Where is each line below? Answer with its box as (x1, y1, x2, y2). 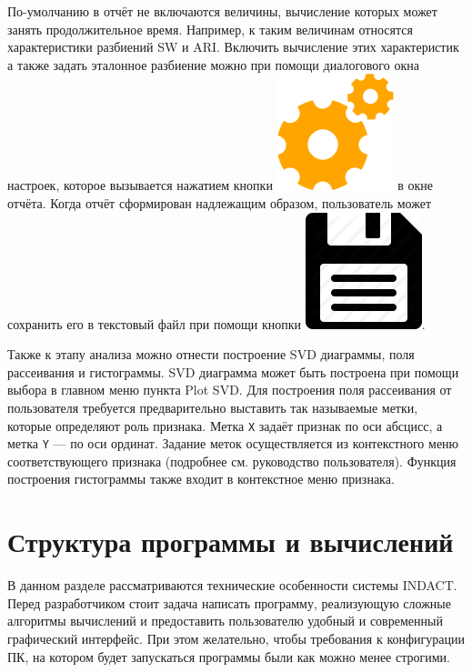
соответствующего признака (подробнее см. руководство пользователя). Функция (7, 451, 457, 470)
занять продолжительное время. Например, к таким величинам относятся (7, 19, 413, 38)
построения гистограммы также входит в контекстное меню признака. (7, 469, 395, 488)
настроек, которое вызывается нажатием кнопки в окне (7, 176, 434, 195)
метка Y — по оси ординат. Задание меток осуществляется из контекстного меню (7, 434, 459, 453)
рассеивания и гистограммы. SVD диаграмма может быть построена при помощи (7, 362, 459, 381)
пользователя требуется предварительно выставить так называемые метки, (7, 397, 418, 416)
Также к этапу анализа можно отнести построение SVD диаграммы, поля (7, 345, 415, 364)
